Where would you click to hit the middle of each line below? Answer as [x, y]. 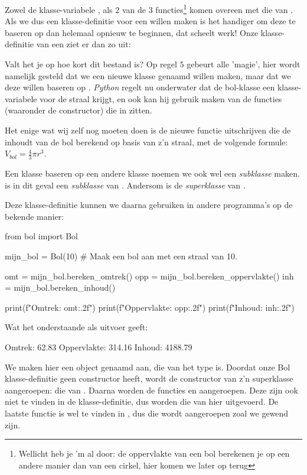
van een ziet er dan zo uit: [84, 44]
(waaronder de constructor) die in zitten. [79, 110]
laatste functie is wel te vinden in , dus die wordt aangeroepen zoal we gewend [147, 413]
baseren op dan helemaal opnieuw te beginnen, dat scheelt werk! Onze [132, 32]
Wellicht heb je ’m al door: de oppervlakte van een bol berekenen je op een [154, 453]
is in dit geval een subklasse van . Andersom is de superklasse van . [125, 185]
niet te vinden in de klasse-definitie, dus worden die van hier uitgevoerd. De [142, 401]
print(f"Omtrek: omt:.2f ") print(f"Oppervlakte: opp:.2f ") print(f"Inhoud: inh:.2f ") [150, 307]
